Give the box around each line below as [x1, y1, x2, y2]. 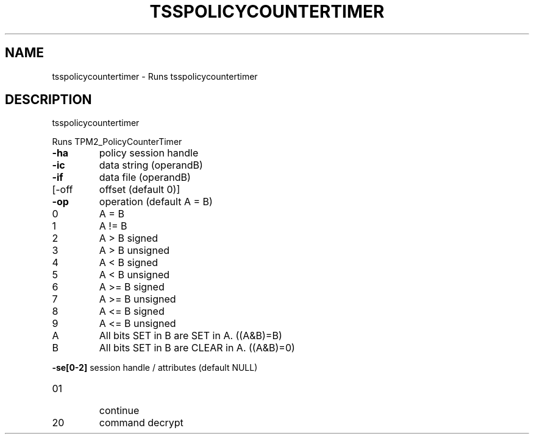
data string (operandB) [99, 159, 203, 172]
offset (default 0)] [99, 183, 180, 196]
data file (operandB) [99, 171, 191, 184]
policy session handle [99, 147, 199, 160]
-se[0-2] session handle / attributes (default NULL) [52, 362, 258, 373]
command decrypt [99, 416, 183, 429]
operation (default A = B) [99, 195, 213, 208]
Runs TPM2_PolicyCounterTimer [52, 136, 182, 147]
